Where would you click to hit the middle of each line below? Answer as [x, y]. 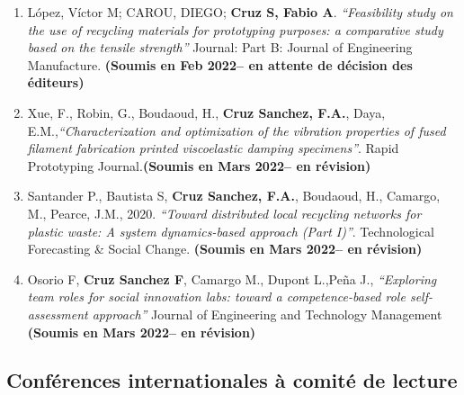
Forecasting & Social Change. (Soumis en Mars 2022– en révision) [225, 249]
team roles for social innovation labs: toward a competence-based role [216, 296]
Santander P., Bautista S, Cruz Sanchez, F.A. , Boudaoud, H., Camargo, [234, 196]
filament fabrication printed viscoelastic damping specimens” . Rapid [213, 148]
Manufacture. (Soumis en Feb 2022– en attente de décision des [220, 64]
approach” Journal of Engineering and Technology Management [267, 314]
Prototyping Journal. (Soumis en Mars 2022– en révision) [199, 165]
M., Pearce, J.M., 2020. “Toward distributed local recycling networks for [224, 213]
